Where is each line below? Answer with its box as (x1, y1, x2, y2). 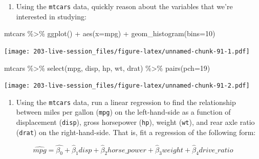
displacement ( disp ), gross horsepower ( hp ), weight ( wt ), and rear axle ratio (16, 117, 255, 127)
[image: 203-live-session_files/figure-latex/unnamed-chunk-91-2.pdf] (4, 82, 250, 90)
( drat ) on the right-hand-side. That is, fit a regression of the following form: (16, 126, 256, 137)
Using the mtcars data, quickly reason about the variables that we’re (16, 1, 233, 11)
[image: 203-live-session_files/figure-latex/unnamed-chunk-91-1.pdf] (4, 47, 250, 55)
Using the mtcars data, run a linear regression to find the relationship (16, 96, 236, 107)
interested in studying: (16, 11, 87, 21)
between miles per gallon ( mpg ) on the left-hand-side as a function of (16, 107, 231, 117)
